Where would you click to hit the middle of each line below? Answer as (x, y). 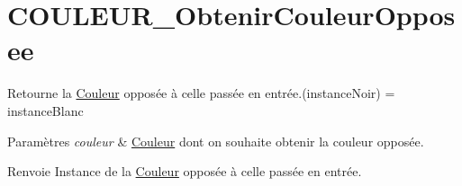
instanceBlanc (45, 110)
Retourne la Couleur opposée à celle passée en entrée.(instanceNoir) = (201, 93)
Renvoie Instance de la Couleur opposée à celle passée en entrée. (185, 171)
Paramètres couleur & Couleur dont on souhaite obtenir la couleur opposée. (216, 141)
